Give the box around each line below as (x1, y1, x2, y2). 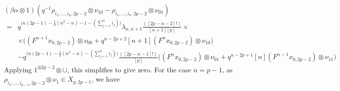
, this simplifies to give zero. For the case (67, 64, 192, 74)
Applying (4, 64, 32, 74)
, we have (91, 74, 120, 84)
